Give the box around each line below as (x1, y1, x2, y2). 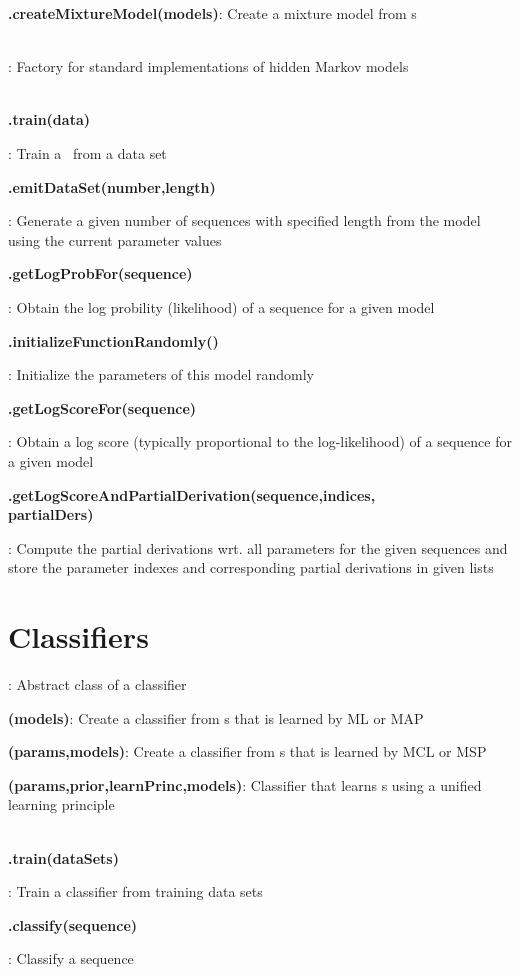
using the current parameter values (8, 229, 222, 250)
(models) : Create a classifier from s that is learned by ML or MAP (8, 707, 424, 728)
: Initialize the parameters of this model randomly (8, 364, 314, 385)
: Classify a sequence (8, 948, 134, 969)
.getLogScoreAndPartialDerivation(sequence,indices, (8, 484, 376, 505)
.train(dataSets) (8, 847, 119, 868)
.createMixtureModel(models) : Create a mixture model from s (8, 3, 417, 23)
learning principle (8, 794, 115, 815)
